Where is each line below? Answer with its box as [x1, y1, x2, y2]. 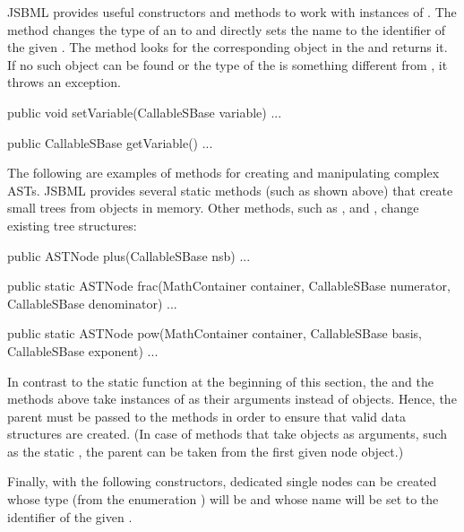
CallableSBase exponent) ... [7, 341, 159, 360]
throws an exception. [7, 73, 121, 92]
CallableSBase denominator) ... [7, 293, 177, 312]
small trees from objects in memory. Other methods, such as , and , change [7, 198, 419, 217]
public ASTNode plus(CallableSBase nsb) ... [7, 246, 251, 265]
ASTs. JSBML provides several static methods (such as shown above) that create [7, 180, 453, 199]
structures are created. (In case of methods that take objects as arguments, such [7, 424, 448, 443]
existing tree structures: [7, 215, 137, 234]
